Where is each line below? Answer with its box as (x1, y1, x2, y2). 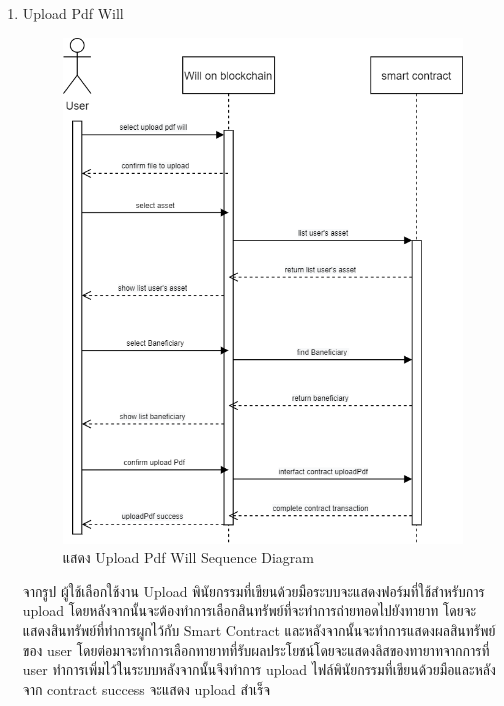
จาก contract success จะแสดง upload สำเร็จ (22, 678, 271, 699)
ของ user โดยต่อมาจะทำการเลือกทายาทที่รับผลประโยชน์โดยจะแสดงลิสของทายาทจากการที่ (22, 639, 490, 660)
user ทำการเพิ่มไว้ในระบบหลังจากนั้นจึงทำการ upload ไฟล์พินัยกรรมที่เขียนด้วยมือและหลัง (22, 659, 496, 680)
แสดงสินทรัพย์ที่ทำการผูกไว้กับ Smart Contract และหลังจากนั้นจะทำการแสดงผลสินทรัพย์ (22, 620, 496, 641)
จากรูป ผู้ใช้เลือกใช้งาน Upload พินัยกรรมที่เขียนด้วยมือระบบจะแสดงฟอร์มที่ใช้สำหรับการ (22, 580, 485, 601)
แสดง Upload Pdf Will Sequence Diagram (62, 547, 314, 568)
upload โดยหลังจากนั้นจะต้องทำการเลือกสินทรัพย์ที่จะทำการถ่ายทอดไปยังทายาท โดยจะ (22, 600, 477, 621)
